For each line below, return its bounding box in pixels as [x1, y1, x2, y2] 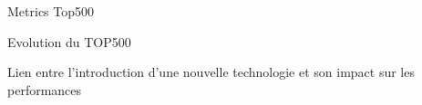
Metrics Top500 [7, 2, 95, 20]
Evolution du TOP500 [7, 32, 131, 51]
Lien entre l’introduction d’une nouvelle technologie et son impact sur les [7, 62, 415, 81]
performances [7, 80, 82, 99]
